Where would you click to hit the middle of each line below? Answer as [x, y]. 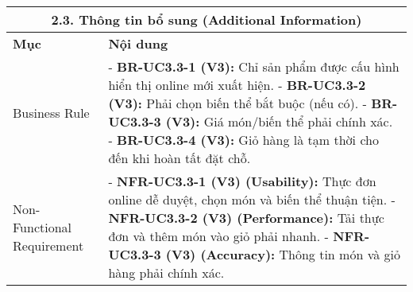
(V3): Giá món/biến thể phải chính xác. [279, 121]
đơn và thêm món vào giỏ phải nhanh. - [218, 236]
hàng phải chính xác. [166, 273]
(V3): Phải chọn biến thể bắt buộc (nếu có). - [237, 103]
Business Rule [51, 112]
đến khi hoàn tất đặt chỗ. [179, 158]
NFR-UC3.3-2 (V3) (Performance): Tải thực [246, 218]
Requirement [48, 245]
